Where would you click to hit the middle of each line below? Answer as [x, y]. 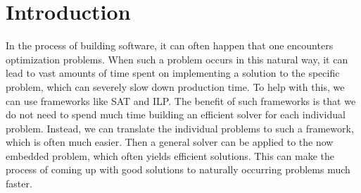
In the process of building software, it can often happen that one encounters [170, 45]
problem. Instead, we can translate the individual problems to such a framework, [180, 128]
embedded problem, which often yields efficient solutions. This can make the [170, 155]
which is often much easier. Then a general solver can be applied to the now [170, 142]
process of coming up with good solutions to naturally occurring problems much [178, 169]
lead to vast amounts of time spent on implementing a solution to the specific [173, 73]
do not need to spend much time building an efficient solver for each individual [176, 114]
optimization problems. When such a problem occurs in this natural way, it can [177, 59]
